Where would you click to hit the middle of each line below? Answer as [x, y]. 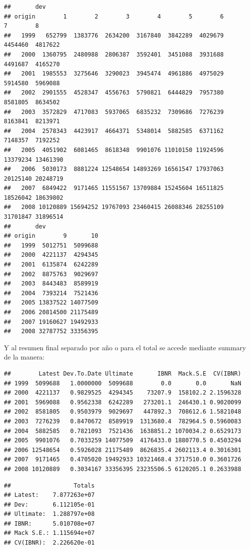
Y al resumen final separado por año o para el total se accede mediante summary [125, 347]
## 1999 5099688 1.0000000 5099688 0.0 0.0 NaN [123, 383]
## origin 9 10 [51, 236]
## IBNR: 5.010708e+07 [49, 523]
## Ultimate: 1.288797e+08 [49, 514]
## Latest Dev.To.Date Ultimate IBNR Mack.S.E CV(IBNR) [123, 373]
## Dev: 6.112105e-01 [49, 504]
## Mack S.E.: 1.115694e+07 [49, 533]
